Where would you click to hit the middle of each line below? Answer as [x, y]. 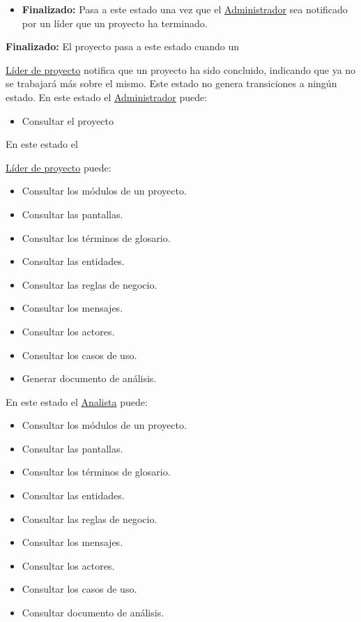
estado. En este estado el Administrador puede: [107, 97]
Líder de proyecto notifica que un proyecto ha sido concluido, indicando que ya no [181, 69]
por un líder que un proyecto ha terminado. [115, 23]
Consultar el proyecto [68, 120]
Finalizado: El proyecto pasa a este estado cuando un [123, 46]
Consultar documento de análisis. [93, 613]
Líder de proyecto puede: [59, 167]
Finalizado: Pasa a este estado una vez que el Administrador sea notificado [185, 9]
